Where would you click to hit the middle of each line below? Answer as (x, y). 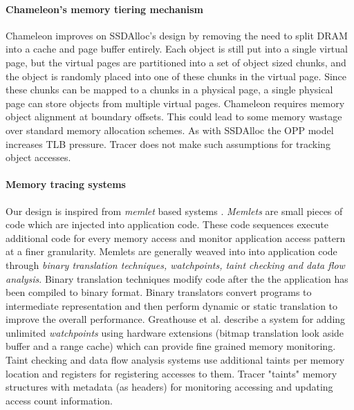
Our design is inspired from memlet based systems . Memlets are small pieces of (174, 211)
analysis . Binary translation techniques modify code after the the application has (177, 278)
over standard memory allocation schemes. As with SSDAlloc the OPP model (170, 130)
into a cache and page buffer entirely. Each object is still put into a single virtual (177, 49)
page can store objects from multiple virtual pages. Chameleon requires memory (175, 103)
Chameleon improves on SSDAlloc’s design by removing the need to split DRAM (177, 35)
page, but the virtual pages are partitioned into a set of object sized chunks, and (176, 62)
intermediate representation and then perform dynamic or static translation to (172, 305)
